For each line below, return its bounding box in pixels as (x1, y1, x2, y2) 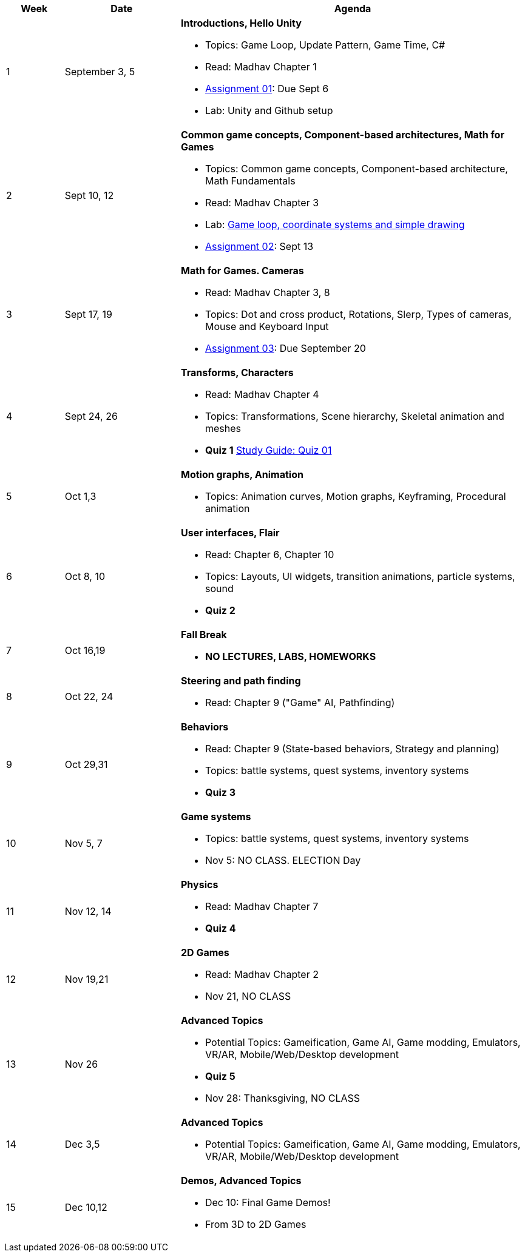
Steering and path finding (180, 675, 301, 687)
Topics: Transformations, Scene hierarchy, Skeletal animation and (205, 410, 504, 422)
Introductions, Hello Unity (180, 17, 302, 29)
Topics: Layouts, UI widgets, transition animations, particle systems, (205, 570, 515, 582)
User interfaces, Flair (180, 527, 280, 539)
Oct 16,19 (64, 644, 106, 656)
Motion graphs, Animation (180, 468, 303, 480)
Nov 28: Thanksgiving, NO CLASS (205, 1092, 361, 1104)
